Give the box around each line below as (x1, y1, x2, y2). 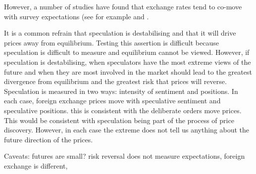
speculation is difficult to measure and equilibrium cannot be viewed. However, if (4, 47, 250, 57)
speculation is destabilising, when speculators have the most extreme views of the (4, 56, 251, 67)
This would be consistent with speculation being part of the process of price (4, 115, 234, 125)
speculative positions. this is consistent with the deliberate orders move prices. (4, 105, 242, 115)
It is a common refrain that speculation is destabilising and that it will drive (4, 28, 236, 38)
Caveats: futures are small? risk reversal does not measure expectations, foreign (4, 151, 245, 161)
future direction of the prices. (4, 134, 93, 144)
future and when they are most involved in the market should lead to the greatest (4, 66, 252, 77)
